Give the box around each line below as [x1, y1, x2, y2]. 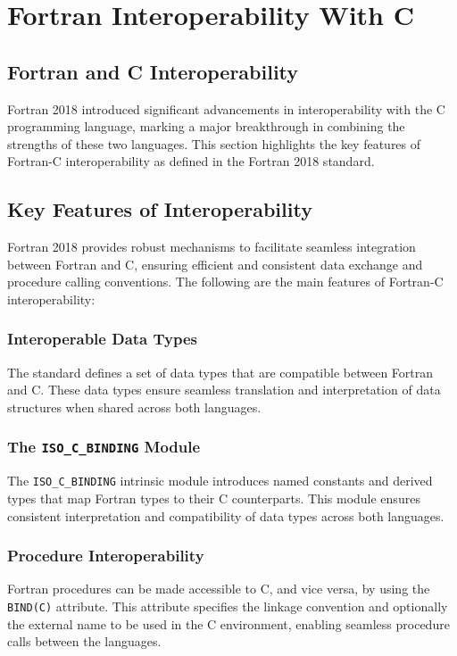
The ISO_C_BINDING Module [7, 436, 201, 458]
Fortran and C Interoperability [7, 57, 299, 85]
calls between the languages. [7, 632, 162, 651]
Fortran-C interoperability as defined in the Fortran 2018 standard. [7, 152, 375, 170]
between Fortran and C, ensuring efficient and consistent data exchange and [7, 254, 423, 273]
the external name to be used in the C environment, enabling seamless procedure [7, 614, 450, 633]
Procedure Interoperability [7, 544, 204, 567]
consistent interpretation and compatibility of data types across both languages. [7, 506, 445, 525]
